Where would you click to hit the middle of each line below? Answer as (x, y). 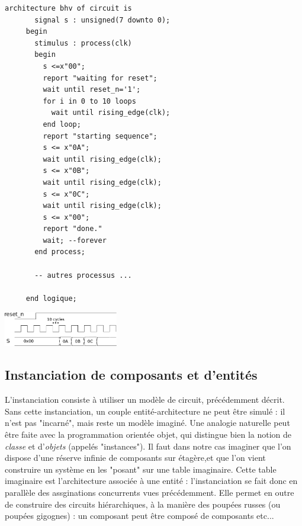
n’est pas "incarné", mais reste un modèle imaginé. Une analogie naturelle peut (147, 423)
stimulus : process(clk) (83, 43)
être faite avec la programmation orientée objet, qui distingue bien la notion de (148, 434)
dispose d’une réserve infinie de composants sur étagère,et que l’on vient (135, 458)
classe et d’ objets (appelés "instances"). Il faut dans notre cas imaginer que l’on (148, 446)
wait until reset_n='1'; (92, 90)
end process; (60, 252)
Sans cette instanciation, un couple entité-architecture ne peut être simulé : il (145, 411)
